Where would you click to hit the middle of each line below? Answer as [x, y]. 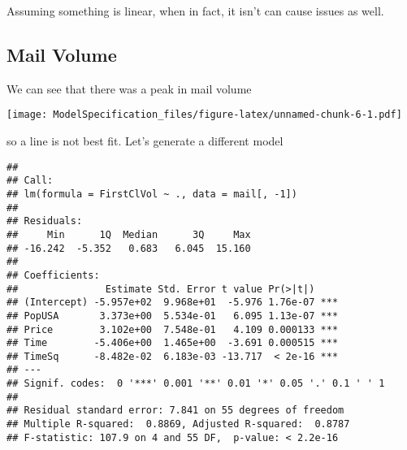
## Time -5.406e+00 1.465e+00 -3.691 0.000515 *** [173, 343]
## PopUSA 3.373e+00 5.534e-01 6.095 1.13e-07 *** [173, 316]
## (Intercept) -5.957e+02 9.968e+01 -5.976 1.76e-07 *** [173, 303]
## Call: [30, 181]
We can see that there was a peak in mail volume [129, 88]
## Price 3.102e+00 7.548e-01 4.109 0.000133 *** [173, 329]
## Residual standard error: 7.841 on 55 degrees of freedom [175, 411]
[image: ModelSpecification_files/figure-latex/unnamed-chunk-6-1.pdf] [204, 115]
